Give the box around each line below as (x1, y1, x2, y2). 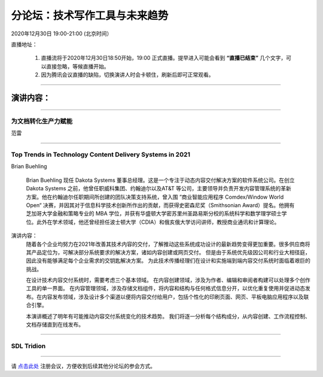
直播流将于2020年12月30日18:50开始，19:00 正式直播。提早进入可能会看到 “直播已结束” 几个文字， (41, 54, 287, 62)
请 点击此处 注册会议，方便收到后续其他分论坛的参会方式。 (11, 363, 156, 369)
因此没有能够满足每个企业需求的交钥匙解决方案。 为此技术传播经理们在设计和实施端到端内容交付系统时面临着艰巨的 (26, 257, 310, 264)
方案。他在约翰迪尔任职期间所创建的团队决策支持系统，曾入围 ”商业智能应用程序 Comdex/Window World (26, 193, 284, 200)
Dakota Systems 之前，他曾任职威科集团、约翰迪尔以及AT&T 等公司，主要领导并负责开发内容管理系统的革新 (26, 185, 291, 192)
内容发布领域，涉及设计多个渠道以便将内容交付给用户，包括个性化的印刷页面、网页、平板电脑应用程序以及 (41, 293, 304, 300)
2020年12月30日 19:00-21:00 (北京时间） (11, 30, 112, 37)
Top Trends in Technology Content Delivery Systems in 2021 (11, 150, 191, 159)
